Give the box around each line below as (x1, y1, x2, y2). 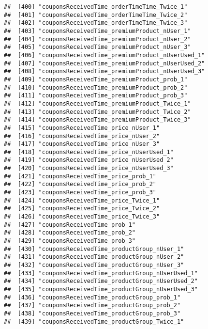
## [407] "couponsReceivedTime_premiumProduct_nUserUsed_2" (4, 60, 205, 67)
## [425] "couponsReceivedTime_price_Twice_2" (4, 205, 160, 212)
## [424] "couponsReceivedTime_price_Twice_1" (4, 197, 160, 204)
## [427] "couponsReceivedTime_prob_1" (4, 221, 136, 228)
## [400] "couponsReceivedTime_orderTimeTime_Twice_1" (4, 3, 188, 10)
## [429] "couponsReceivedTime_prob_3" (4, 237, 136, 245)
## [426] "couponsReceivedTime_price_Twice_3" (4, 213, 160, 220)
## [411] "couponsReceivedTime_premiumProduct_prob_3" (4, 92, 188, 99)
